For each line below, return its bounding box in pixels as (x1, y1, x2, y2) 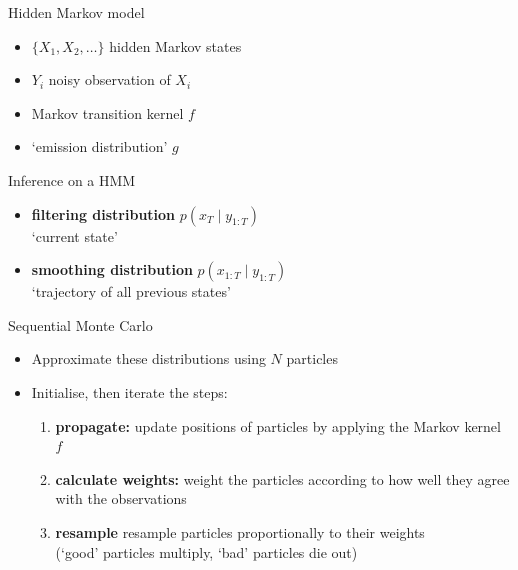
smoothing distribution (31, 259, 193, 280)
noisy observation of (48, 69, 171, 90)
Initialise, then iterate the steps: (31, 381, 228, 402)
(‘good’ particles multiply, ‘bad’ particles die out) (55, 541, 358, 562)
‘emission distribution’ (31, 136, 168, 157)
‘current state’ (31, 225, 118, 246)
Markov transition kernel (31, 102, 184, 123)
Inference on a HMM (8, 169, 136, 190)
